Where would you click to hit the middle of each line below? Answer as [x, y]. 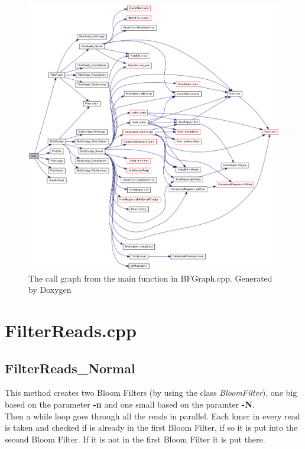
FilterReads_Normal [70, 368]
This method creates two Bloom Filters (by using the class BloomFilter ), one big [151, 393]
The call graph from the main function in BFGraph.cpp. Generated [150, 278]
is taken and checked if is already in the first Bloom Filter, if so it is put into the [151, 427]
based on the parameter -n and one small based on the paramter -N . [130, 404]
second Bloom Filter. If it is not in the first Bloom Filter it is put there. [135, 439]
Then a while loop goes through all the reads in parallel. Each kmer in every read [152, 416]
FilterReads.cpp [71, 330]
